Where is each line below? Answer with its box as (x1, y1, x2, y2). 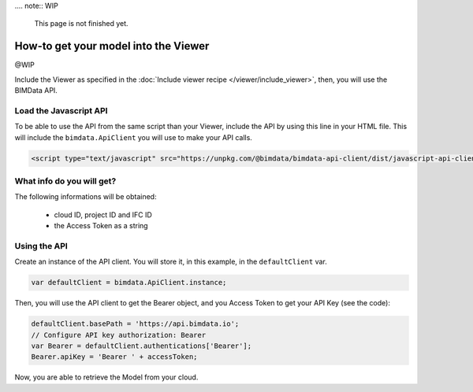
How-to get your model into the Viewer (14, 39, 210, 53)
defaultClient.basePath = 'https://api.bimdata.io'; (31, 320, 240, 328)
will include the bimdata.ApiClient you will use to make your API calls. (14, 132, 252, 142)
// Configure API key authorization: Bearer (31, 331, 207, 339)
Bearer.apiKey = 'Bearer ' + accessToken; (31, 353, 198, 361)
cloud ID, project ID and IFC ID (54, 209, 153, 220)
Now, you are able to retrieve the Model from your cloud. (14, 372, 199, 382)
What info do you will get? (14, 176, 117, 187)
